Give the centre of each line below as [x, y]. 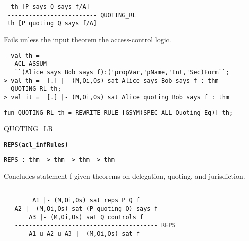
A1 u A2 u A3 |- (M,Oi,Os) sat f [85, 233]
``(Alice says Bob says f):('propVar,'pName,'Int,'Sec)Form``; [122, 72]
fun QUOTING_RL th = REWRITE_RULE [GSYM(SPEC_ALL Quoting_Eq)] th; [119, 113]
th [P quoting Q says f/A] [52, 24]
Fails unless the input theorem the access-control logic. [88, 39]
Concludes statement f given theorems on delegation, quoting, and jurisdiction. [125, 176]
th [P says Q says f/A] [50, 7]
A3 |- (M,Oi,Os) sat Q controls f [86, 217]
